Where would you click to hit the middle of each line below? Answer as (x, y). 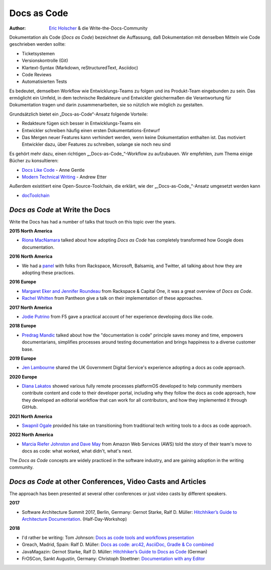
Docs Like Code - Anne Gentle (53, 170)
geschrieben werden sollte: (38, 44)
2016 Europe (23, 282)
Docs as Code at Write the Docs (60, 210)
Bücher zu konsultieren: (34, 161)
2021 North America (31, 416)
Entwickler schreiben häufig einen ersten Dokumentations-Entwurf (91, 130)
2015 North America (31, 231)
